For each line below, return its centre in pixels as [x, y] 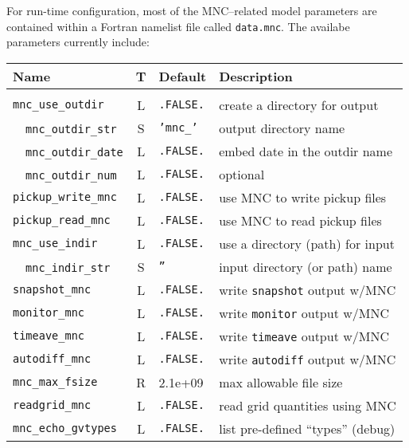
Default [183, 76]
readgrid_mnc [52, 405]
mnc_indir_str [68, 267]
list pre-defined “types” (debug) [307, 428]
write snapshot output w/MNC [308, 289]
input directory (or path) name [306, 266]
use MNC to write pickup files [303, 197]
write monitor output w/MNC [304, 312]
